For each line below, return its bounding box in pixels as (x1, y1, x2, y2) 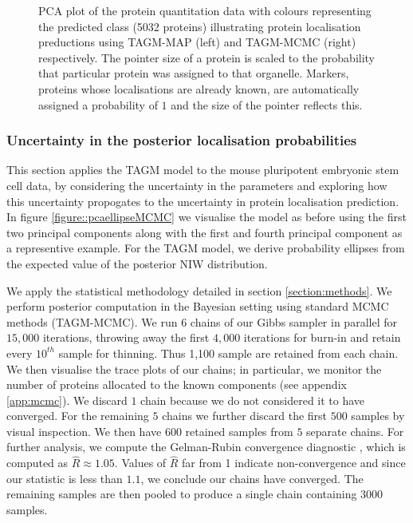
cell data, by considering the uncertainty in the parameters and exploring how (6, 176, 387, 193)
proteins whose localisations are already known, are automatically (38, 80, 360, 97)
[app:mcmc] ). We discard (6, 391, 128, 408)
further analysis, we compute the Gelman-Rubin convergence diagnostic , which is (6, 438, 406, 455)
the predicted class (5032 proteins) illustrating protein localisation (38, 18, 361, 34)
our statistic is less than (6, 470, 123, 486)
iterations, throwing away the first (42, 329, 210, 346)
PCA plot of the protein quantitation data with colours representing (38, 2, 372, 18)
